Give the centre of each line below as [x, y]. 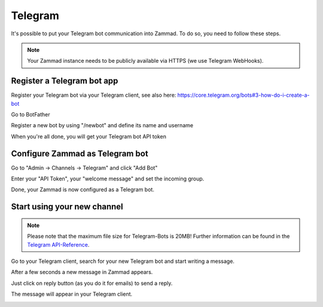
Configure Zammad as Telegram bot [80, 153]
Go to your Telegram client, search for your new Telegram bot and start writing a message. [123, 261]
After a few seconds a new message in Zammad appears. [82, 272]
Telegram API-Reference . [58, 244]
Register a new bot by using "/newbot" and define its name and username [102, 125]
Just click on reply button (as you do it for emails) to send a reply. [92, 283]
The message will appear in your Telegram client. [72, 294]
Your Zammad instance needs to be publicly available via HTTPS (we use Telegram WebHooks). [145, 61]
